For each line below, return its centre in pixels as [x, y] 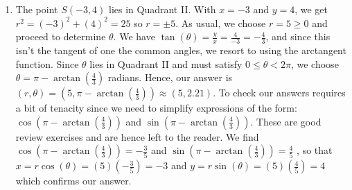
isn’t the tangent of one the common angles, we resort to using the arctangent [181, 50]
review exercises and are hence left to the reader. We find [137, 136]
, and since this [298, 36]
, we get [311, 9]
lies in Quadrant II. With [162, 9]
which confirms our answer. [73, 181]
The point [37, 9]
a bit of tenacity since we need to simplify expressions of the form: [156, 108]
